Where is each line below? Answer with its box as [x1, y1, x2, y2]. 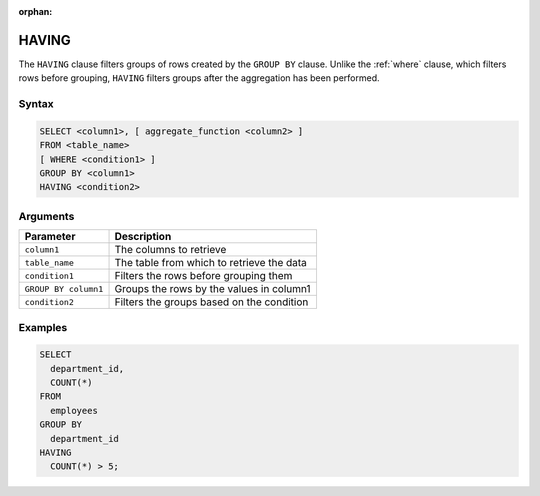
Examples [18, 320, 68, 334]
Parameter [24, 230, 76, 244]
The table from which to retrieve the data [114, 256, 307, 270]
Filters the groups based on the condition [114, 295, 309, 309]
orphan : [18, 6, 53, 17]
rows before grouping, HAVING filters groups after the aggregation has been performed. [18, 72, 380, 84]
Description [114, 230, 172, 244]
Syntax [18, 97, 54, 111]
